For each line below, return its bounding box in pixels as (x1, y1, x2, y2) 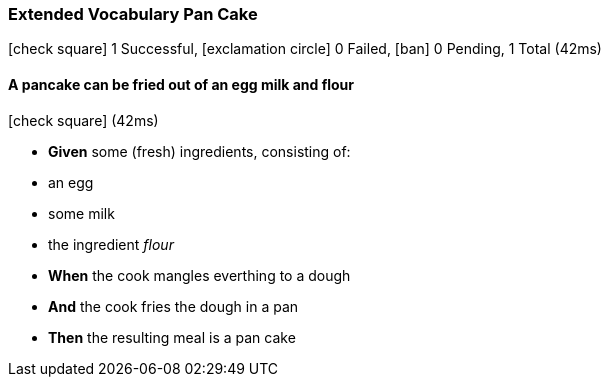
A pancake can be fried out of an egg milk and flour (8, 75, 355, 93)
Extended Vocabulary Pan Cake (8, 4, 258, 24)
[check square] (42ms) (8, 111, 159, 129)
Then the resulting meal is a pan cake (48, 328, 296, 346)
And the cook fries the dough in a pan (48, 297, 299, 315)
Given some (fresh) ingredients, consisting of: (48, 142, 351, 160)
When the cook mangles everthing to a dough (48, 266, 351, 284)
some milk (48, 204, 115, 222)
